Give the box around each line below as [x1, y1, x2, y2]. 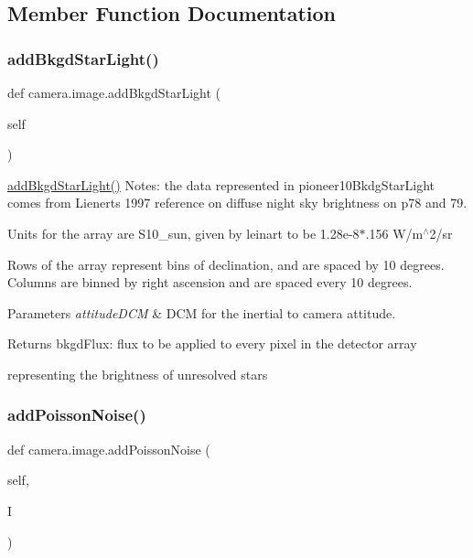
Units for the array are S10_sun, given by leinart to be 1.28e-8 [7, 223, 360, 242]
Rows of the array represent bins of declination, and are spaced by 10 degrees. [7, 254, 445, 274]
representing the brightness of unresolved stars [7, 364, 268, 383]
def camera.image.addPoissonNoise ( [7, 439, 210, 458]
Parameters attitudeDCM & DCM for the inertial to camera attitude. [7, 303, 396, 322]
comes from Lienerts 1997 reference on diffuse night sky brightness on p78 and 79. [7, 193, 468, 212]
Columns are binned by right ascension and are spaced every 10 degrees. [7, 273, 413, 292]
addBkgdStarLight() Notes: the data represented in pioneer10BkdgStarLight [7, 175, 435, 194]
